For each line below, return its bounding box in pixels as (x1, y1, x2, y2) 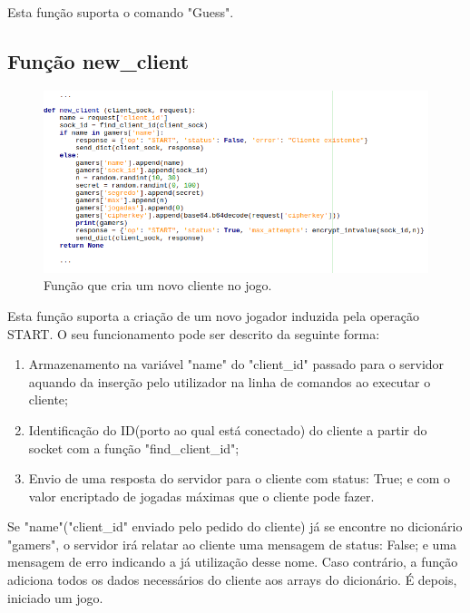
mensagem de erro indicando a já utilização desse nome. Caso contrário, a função (7, 552, 458, 571)
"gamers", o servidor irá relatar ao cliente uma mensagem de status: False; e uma (7, 534, 457, 553)
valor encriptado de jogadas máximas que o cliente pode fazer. (28, 486, 375, 505)
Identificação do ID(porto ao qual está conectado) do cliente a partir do (28, 420, 427, 439)
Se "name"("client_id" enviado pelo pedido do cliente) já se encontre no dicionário (7, 517, 463, 536)
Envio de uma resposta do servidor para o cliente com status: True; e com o (28, 469, 451, 488)
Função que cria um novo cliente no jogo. (44, 276, 272, 295)
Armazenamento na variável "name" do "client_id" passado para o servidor (28, 355, 445, 374)
